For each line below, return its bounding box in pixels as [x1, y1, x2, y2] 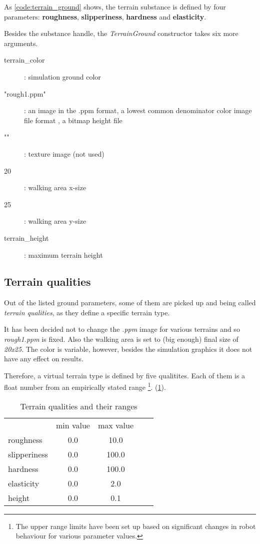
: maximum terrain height [24, 249, 103, 260]
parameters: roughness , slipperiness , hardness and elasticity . [4, 11, 206, 22]
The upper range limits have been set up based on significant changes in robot [15, 520, 256, 531]
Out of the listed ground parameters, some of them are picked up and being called [4, 297, 256, 308]
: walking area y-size [24, 216, 86, 226]
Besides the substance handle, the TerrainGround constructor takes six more [4, 28, 238, 39]
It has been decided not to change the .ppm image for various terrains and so [4, 324, 240, 334]
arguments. [4, 38, 38, 48]
